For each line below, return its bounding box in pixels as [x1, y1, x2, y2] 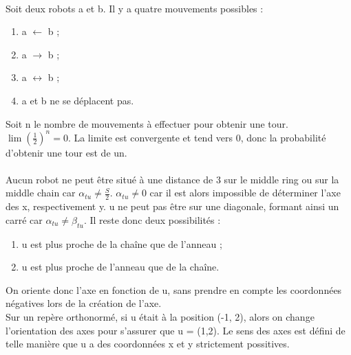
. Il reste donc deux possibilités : [83, 212, 221, 227]
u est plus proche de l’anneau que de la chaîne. [21, 260, 220, 274]
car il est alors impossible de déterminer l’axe [149, 185, 341, 200]
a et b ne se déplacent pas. [21, 93, 134, 107]
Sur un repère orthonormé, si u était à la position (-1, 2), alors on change [6, 310, 315, 324]
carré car [6, 212, 43, 227]
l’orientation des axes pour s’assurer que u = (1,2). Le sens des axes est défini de [6, 323, 345, 337]
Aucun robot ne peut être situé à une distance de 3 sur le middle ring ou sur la [6, 172, 339, 186]
